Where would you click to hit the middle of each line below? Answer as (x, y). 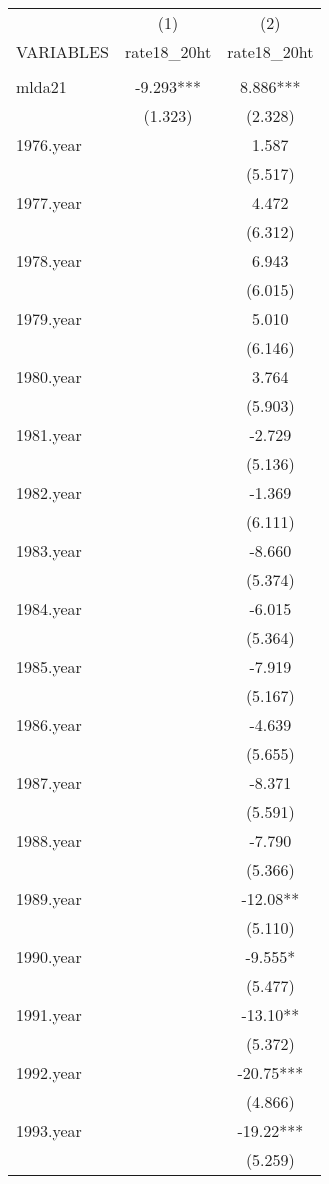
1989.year (49, 898)
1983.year (49, 550)
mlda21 (41, 86)
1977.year (49, 202)
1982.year (49, 492)
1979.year (49, 318)
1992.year (49, 1072)
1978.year (49, 260)
